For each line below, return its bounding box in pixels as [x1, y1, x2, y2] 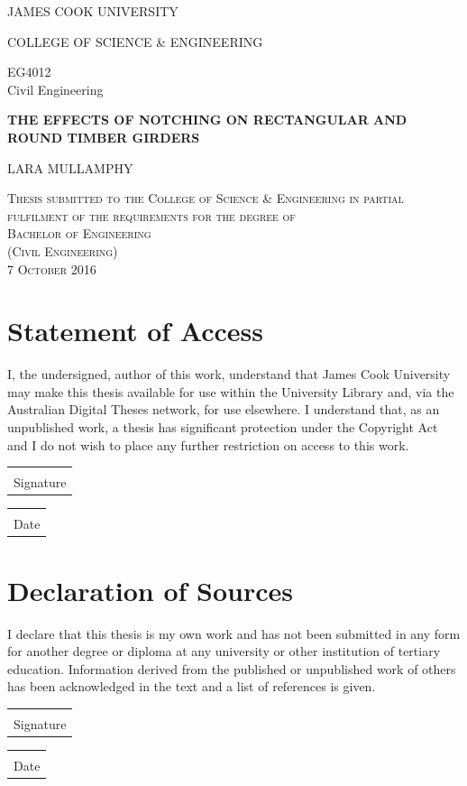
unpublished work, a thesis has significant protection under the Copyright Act [7, 418, 438, 437]
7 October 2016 [7, 259, 96, 278]
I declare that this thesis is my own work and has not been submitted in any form [7, 624, 461, 643]
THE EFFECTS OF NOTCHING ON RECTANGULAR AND [7, 110, 407, 129]
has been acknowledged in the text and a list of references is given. [7, 677, 376, 696]
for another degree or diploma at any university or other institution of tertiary [7, 642, 441, 661]
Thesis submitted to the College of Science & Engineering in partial [7, 189, 404, 208]
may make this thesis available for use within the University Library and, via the [7, 382, 454, 401]
